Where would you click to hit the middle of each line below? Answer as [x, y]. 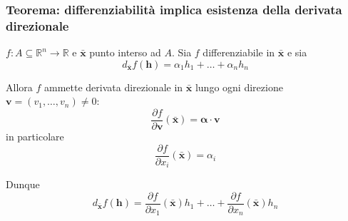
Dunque [23, 184]
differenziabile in [239, 52]
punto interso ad [125, 52]
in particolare [35, 136]
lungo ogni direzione [239, 87]
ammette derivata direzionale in [113, 87]
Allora [19, 87]
